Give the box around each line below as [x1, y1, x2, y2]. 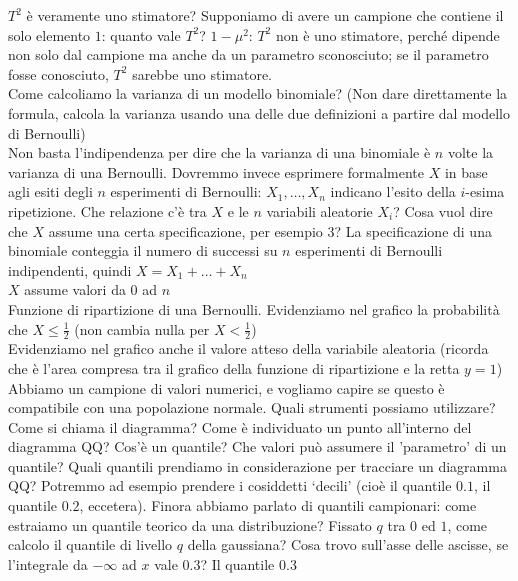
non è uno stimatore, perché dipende [275, 24, 500, 45]
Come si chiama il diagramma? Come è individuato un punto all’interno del [8, 416, 472, 437]
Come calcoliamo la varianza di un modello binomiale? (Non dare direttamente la [8, 83, 508, 104]
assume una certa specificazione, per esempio [48, 220, 323, 241]
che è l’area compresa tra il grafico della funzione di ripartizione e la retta [8, 357, 460, 378]
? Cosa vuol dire [393, 200, 493, 221]
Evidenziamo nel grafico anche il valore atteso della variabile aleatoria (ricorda [8, 338, 489, 359]
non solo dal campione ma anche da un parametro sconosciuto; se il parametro [8, 44, 489, 65]
